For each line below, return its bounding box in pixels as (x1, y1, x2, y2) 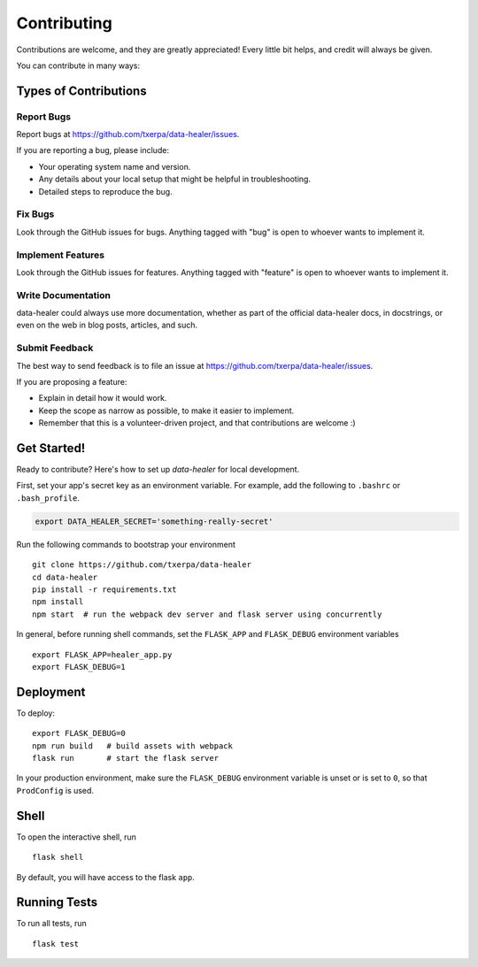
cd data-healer (32, 572, 98, 582)
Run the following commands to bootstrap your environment (16, 539, 236, 549)
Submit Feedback (16, 342, 94, 354)
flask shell (32, 852, 84, 863)
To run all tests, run (16, 918, 88, 929)
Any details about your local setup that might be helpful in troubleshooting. (38, 173, 312, 185)
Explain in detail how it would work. (38, 393, 167, 403)
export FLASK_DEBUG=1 (32, 662, 126, 672)
